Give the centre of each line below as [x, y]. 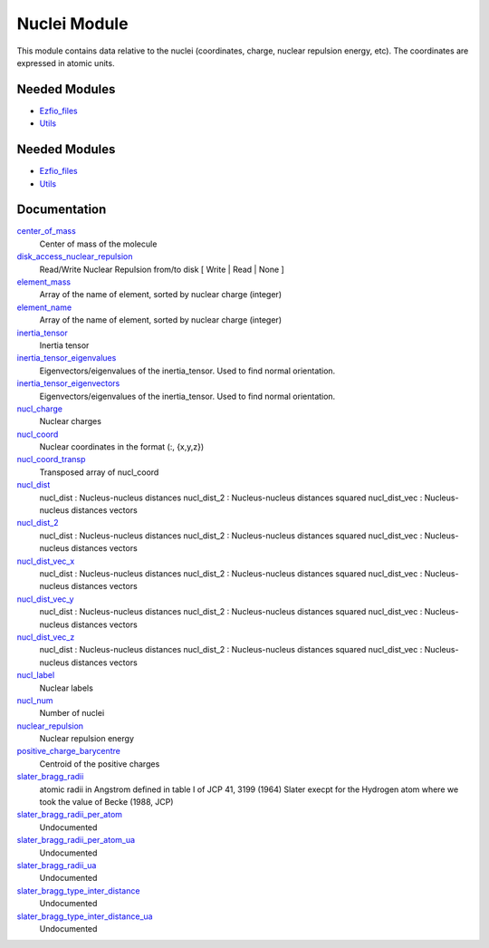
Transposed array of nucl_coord [99, 472]
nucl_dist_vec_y [45, 599]
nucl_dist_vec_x [46, 561]
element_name [44, 307]
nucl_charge [40, 409]
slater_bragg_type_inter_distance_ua [85, 916]
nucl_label [36, 675]
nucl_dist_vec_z [46, 637]
